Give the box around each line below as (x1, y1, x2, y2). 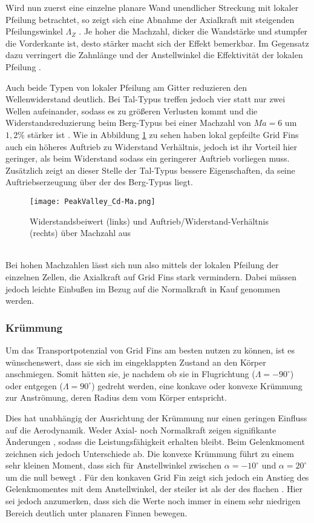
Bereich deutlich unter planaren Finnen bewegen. (5, 506, 188, 519)
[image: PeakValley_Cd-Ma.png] (30, 197, 155, 206)
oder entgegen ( (5, 379, 63, 392)
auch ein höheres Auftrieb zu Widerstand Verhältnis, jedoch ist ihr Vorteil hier (5, 140, 298, 153)
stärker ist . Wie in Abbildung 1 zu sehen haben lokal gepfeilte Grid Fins (27, 128, 299, 140)
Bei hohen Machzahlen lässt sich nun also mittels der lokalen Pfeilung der (5, 258, 279, 271)
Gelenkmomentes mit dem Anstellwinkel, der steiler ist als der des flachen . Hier (5, 482, 303, 495)
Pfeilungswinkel (5, 25, 63, 38)
